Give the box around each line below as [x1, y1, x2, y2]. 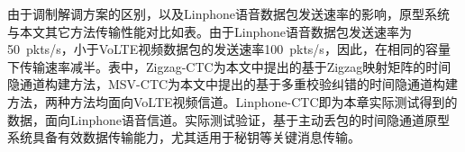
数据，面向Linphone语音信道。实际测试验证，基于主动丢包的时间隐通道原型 [7, 110, 450, 129]
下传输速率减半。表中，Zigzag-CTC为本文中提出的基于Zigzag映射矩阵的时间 [7, 57, 451, 76]
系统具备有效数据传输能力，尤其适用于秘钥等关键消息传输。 [7, 128, 360, 147]
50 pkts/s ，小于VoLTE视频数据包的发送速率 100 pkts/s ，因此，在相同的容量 [7, 40, 451, 58]
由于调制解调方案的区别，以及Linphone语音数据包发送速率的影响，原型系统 [7, 4, 450, 22]
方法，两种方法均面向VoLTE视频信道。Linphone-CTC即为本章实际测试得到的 [7, 92, 458, 111]
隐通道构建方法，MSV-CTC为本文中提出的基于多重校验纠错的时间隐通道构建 [7, 75, 459, 94]
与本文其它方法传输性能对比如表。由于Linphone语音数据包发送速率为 [7, 22, 412, 40]
